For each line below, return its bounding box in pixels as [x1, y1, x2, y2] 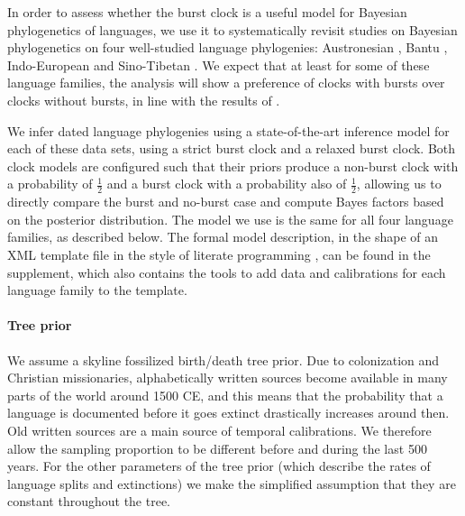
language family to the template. [7, 281, 187, 299]
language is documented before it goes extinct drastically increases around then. [7, 403, 450, 422]
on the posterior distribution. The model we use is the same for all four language [7, 209, 453, 228]
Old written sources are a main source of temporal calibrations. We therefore [7, 420, 432, 439]
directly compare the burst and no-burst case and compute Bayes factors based [7, 192, 444, 211]
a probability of [7, 174, 93, 193]
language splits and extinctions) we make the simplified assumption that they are [7, 474, 456, 493]
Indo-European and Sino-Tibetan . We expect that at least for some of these [7, 55, 430, 74]
